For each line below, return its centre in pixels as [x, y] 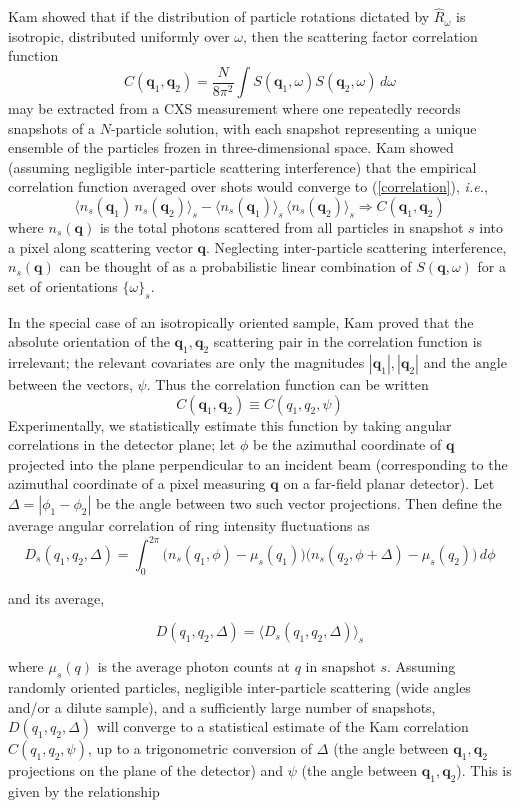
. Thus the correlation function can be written [287, 383]
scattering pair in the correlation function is [348, 341]
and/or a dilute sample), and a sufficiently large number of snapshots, [222, 706]
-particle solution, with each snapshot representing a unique [293, 127]
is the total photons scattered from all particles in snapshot [281, 226]
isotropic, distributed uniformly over [119, 35]
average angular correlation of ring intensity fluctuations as [189, 524]
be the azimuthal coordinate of [347, 444]
